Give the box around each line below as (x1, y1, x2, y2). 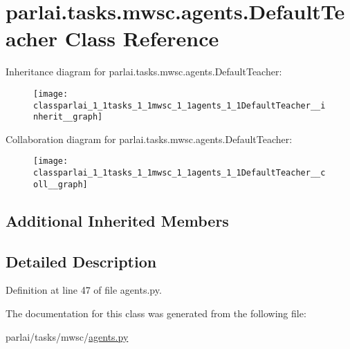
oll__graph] (33, 179, 88, 189)
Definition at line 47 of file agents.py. (6, 283, 162, 297)
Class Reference (64, 24, 219, 53)
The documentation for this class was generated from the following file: (6, 306, 306, 321)
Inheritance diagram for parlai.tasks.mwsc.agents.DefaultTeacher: (6, 64, 282, 79)
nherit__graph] (33, 112, 103, 122)
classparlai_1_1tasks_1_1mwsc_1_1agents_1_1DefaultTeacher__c (33, 168, 326, 178)
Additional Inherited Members (6, 209, 229, 231)
